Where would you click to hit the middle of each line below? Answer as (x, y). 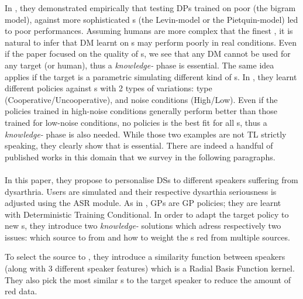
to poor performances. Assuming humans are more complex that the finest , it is (149, 31)
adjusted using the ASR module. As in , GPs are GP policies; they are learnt (143, 203)
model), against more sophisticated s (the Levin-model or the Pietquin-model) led (151, 19)
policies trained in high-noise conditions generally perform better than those (141, 111)
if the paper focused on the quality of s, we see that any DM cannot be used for (148, 54)
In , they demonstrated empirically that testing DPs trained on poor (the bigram (150, 8)
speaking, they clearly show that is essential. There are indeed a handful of (139, 145)
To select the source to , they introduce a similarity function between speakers (145, 257)
